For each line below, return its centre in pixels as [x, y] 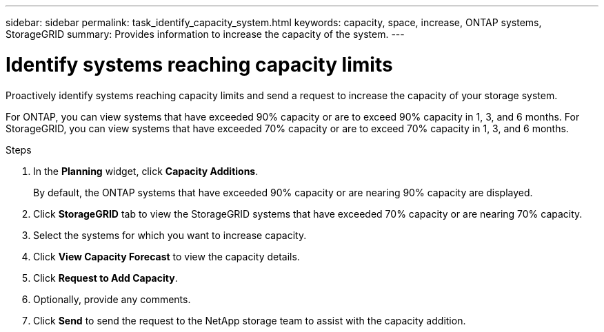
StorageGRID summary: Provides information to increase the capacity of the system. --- [205, 34]
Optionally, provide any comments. [112, 299]
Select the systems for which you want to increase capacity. [170, 235]
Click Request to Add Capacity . [105, 278]
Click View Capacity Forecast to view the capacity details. [167, 256]
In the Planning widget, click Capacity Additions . [146, 171]
